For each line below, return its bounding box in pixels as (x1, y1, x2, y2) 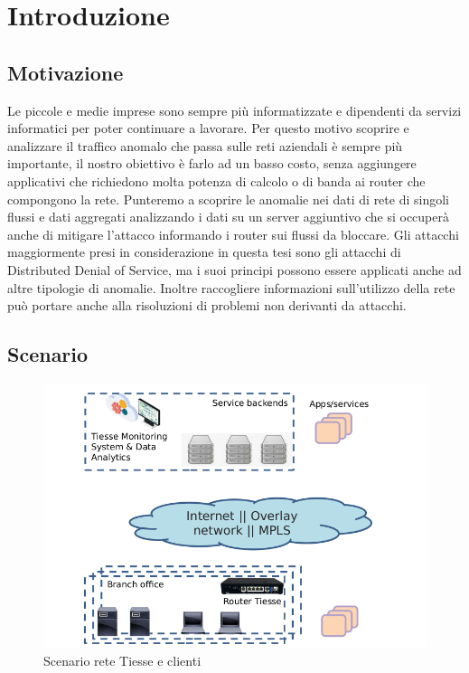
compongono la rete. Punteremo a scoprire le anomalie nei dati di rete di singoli (7, 189, 449, 208)
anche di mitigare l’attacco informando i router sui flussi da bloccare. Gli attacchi (7, 224, 459, 243)
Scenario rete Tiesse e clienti (43, 650, 202, 669)
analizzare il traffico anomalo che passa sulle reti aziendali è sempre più (7, 136, 403, 155)
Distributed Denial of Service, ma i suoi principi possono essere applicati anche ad (7, 260, 462, 279)
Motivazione (7, 58, 124, 86)
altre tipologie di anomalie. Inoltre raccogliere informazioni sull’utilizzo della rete (7, 278, 455, 297)
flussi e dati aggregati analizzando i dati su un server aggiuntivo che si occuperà (7, 207, 449, 226)
